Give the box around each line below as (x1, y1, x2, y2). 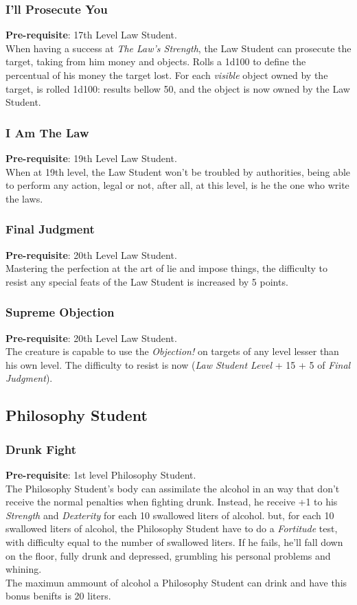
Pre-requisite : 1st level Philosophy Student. (5, 467, 196, 481)
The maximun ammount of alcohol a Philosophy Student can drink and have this (5, 575, 347, 589)
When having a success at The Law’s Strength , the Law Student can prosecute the (5, 41, 352, 55)
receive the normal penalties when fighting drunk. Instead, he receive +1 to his (5, 494, 338, 509)
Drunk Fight (5, 440, 76, 457)
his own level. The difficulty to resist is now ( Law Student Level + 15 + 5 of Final (5, 357, 351, 372)
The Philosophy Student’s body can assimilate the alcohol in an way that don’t (5, 481, 340, 495)
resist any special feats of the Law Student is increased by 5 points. (5, 274, 288, 288)
